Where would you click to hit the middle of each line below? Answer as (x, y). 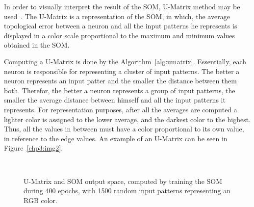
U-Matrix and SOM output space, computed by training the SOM (123, 181)
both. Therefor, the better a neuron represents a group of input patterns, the (120, 90)
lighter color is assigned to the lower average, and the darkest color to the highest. (127, 119)
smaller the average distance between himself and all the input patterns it (115, 100)
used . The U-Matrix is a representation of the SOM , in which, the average (117, 16)
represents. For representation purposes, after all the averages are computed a (121, 109)
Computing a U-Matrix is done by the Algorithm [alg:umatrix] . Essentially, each (125, 61)
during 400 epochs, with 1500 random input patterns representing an (127, 191)
